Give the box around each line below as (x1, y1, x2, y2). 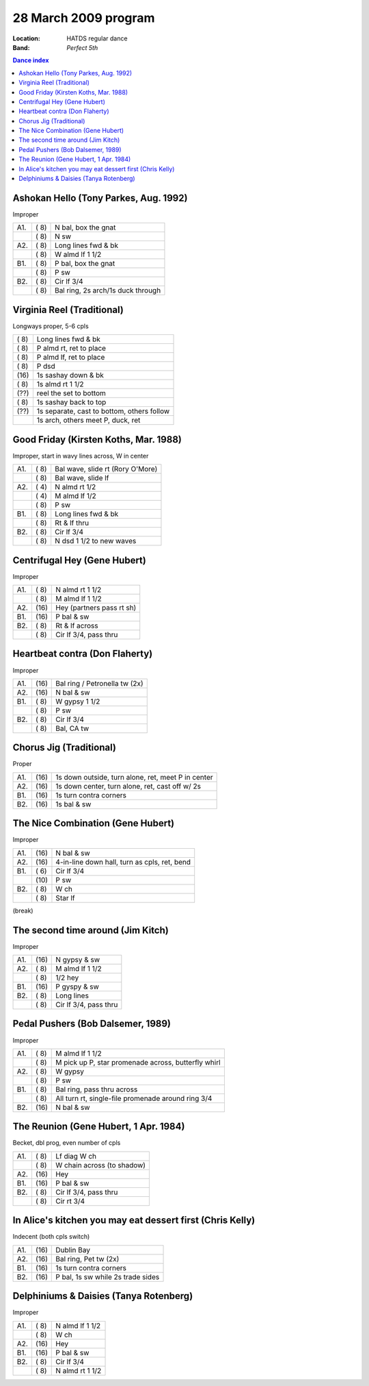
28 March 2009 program (12, 10, 155, 25)
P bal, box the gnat (55, 259, 115, 269)
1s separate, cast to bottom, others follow (36, 406, 170, 416)
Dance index (12, 56, 49, 64)
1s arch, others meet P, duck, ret (36, 415, 141, 425)
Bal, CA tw (55, 723, 90, 733)
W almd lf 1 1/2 (55, 250, 102, 260)
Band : (12, 43, 30, 51)
